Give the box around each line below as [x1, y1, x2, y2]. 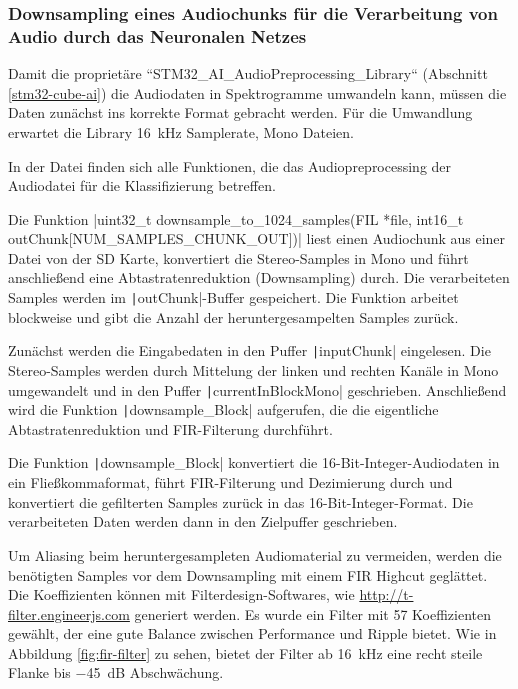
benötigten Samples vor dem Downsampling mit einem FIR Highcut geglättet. [8, 564, 488, 585]
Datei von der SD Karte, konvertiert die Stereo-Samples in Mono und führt [8, 247, 469, 268]
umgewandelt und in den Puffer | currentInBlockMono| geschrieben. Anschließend [8, 379, 507, 400]
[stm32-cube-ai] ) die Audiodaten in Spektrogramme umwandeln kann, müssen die [8, 82, 507, 103]
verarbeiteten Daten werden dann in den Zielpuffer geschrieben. [8, 511, 398, 532]
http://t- [359, 584, 414, 605]
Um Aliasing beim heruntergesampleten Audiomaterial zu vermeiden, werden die [8, 544, 502, 565]
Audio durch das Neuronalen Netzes [8, 23, 307, 48]
